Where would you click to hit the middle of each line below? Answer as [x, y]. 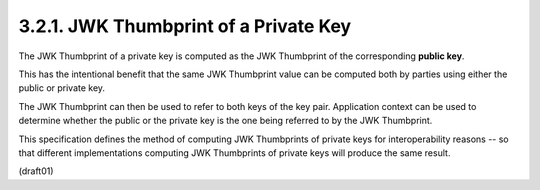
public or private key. [61, 88]
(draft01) [36, 171]
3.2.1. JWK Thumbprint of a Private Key [185, 26]
